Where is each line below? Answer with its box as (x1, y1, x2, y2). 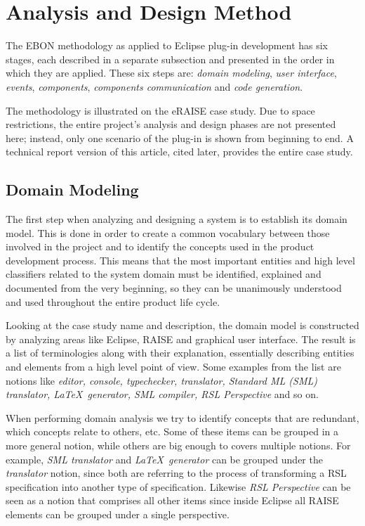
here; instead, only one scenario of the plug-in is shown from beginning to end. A (6, 130, 354, 145)
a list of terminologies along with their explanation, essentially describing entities (6, 345, 354, 360)
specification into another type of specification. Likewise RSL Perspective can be (6, 479, 351, 494)
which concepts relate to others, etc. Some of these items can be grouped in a (6, 424, 339, 439)
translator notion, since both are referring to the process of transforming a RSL (6, 466, 347, 480)
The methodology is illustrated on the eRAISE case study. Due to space (6, 103, 315, 117)
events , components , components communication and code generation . (6, 79, 303, 94)
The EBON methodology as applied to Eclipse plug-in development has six (6, 38, 328, 53)
